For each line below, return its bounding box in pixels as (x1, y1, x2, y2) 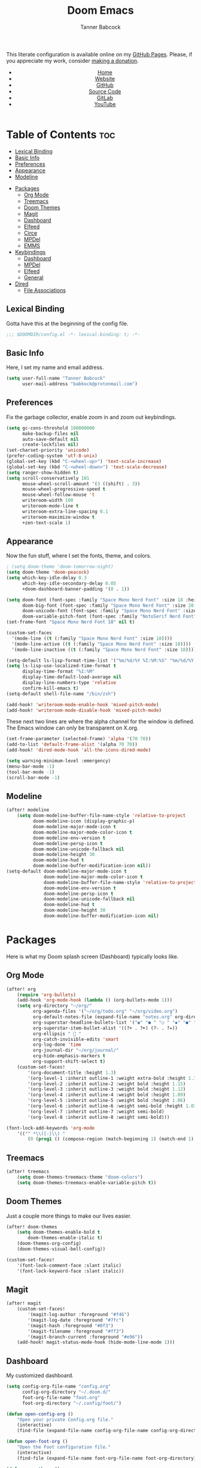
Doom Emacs (67, 4, 134, 17)
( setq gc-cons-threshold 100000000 (6, 425, 95, 431)
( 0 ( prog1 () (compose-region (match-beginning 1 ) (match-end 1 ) (28, 1136, 194, 1142)
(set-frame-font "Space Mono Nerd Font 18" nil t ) (6, 619, 135, 625)
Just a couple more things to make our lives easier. (6, 1212, 132, 1219)
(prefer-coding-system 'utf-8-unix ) (6, 453, 98, 459)
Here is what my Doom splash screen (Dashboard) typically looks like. (6, 953, 179, 960)
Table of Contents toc (6, 128, 115, 141)
